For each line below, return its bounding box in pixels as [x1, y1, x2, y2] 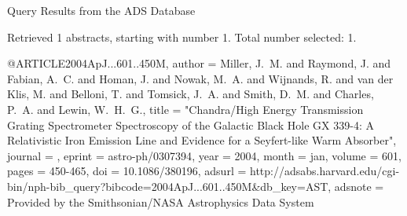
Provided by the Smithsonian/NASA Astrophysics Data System [7, 193, 314, 210]
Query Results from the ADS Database [7, 2, 196, 18]
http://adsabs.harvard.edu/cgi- [250, 163, 400, 179]
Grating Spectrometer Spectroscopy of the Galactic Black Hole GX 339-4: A [7, 116, 374, 133]
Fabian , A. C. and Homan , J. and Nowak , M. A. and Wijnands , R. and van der [7, 70, 394, 86]
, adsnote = [328, 178, 384, 194]
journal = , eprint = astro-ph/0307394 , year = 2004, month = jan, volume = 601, [7, 147, 401, 163]
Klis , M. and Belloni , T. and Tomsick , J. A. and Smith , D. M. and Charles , [7, 86, 374, 102]
